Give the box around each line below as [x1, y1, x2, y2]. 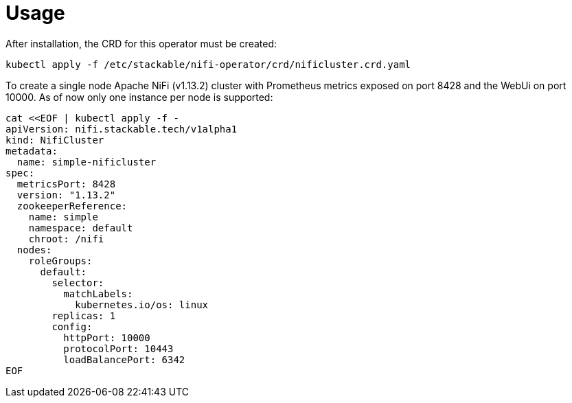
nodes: [16, 244, 52, 255]
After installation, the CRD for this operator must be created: [5, 37, 277, 49]
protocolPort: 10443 [63, 343, 174, 354]
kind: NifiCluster [5, 134, 104, 146]
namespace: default [28, 222, 133, 233]
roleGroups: [28, 255, 93, 266]
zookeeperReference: [16, 200, 128, 211]
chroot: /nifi [28, 233, 104, 244]
